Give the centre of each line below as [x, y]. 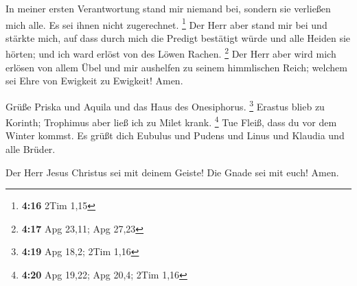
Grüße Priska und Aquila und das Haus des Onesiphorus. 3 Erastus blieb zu [165, 105]
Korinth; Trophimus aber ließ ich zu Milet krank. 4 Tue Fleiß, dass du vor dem [171, 121]
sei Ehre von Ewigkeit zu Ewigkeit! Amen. [94, 81]
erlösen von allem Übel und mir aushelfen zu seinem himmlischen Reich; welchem [176, 67]
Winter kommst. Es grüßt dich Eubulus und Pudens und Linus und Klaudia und [175, 135]
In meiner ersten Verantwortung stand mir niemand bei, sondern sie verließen [168, 8]
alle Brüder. [31, 148]
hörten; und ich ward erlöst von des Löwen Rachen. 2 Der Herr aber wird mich [171, 53]
